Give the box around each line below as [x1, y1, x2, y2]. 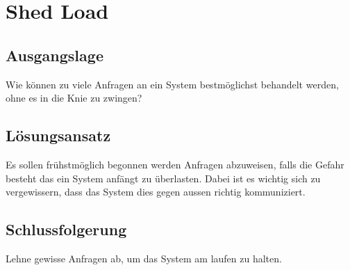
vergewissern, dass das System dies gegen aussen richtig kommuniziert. [6, 184, 306, 199]
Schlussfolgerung [6, 219, 127, 240]
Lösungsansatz [6, 125, 111, 146]
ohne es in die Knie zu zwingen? [6, 90, 142, 105]
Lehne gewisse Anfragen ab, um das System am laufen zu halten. [6, 251, 282, 265]
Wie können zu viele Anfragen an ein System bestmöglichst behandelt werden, [6, 77, 339, 91]
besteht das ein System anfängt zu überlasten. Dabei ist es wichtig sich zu [6, 170, 321, 185]
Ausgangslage [6, 44, 103, 65]
